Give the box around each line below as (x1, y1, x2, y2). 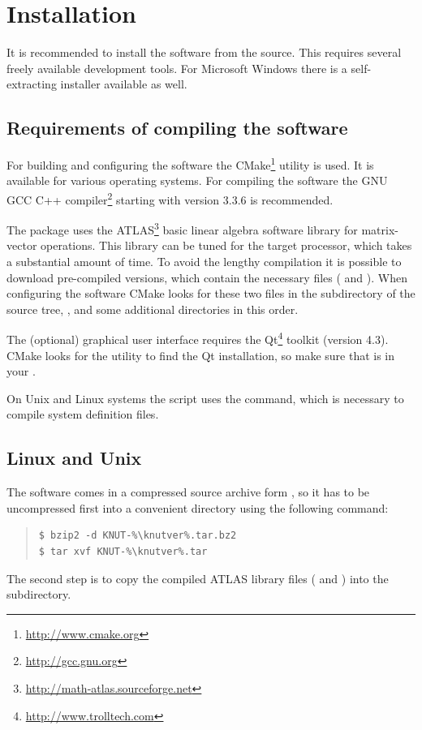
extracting (6, 75, 57, 92)
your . (6, 363, 36, 380)
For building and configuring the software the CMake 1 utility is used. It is (6, 154, 374, 173)
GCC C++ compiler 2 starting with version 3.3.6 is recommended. (6, 188, 334, 208)
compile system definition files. (6, 406, 159, 423)
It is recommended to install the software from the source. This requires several (6, 44, 402, 61)
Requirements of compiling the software (6, 115, 348, 140)
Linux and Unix (6, 445, 142, 470)
